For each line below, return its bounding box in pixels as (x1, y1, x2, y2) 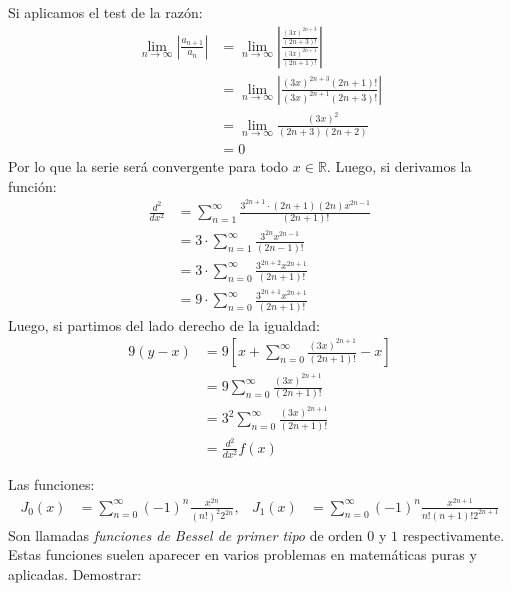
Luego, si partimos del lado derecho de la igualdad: (8, 314, 320, 335)
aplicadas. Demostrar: (8, 563, 142, 584)
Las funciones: (8, 473, 95, 494)
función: (8, 175, 57, 196)
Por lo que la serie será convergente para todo (8, 155, 289, 176)
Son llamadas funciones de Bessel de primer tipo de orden (8, 524, 363, 545)
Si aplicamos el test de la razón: (8, 2, 203, 22)
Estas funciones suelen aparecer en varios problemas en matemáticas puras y (8, 544, 477, 565)
